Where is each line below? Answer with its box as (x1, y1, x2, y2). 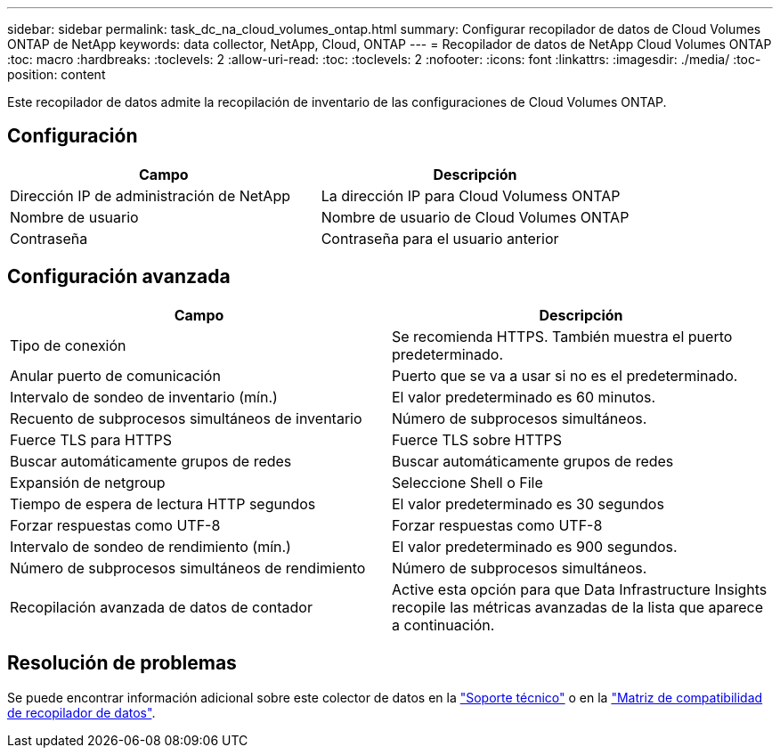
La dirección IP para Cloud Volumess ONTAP (321, 186, 621, 205)
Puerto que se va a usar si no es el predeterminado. (392, 366, 738, 385)
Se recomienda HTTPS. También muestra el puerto (392, 327, 733, 345)
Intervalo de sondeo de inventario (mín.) (10, 387, 278, 406)
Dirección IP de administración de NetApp (10, 186, 290, 205)
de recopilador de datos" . (7, 704, 156, 720)
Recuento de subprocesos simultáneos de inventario (10, 409, 362, 427)
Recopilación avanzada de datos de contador (10, 597, 313, 616)
